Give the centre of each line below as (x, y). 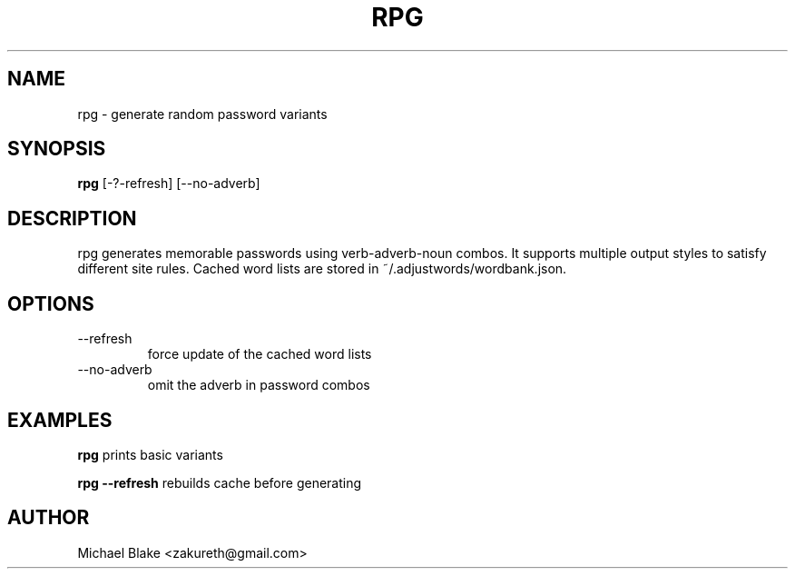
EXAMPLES (60, 420)
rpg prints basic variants (150, 454)
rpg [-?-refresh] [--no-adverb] (169, 184)
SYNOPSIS (57, 149)
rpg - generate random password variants (202, 114)
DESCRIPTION (72, 218)
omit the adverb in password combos (259, 385)
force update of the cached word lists (260, 354)
